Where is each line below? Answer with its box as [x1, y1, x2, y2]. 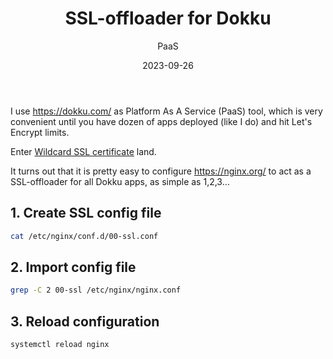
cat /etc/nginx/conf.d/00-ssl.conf [10, 231, 159, 241]
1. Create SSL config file [10, 205, 162, 222]
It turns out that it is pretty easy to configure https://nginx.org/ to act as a [10, 165, 312, 177]
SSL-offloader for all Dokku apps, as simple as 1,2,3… [10, 175, 230, 187]
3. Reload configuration [10, 313, 160, 330]
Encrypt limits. [10, 126, 70, 138]
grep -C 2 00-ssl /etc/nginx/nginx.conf [10, 285, 182, 296]
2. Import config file [10, 259, 137, 276]
